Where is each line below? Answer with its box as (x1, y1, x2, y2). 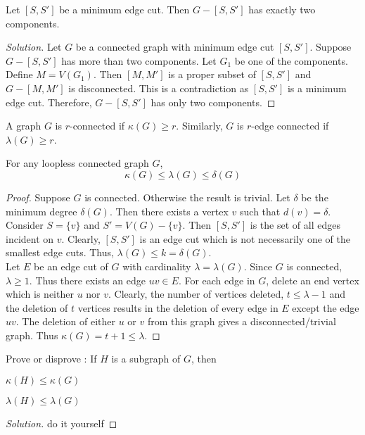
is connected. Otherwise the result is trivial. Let (84, 189, 290, 204)
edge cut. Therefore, (6, 94, 92, 109)
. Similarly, (176, 118, 223, 133)
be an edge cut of (34, 258, 108, 273)
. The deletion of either (15, 314, 116, 329)
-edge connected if (251, 118, 329, 133)
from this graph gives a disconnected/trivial (147, 314, 336, 329)
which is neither (6, 286, 74, 301)
